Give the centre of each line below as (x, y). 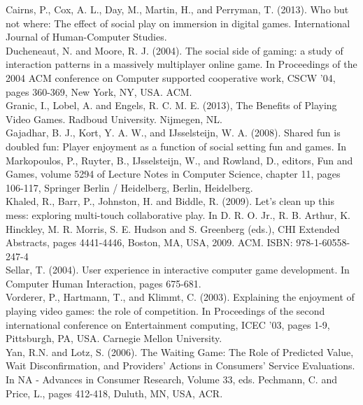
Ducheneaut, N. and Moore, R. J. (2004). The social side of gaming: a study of (175, 50)
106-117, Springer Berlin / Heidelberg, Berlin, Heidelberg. (129, 187)
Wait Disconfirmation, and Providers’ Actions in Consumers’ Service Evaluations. (180, 365)
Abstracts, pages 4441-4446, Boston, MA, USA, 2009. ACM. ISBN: (149, 242)
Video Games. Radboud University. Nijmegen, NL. (114, 119)
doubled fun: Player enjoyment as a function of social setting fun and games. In (176, 146)
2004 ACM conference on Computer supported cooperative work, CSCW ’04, (171, 77)
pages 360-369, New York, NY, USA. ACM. (99, 91)
